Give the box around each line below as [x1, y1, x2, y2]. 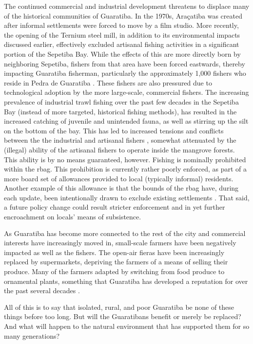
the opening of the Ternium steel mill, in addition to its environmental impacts [4, 29, 240, 40]
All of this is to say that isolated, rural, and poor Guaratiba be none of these [4, 301, 234, 312]
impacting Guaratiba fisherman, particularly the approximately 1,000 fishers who [4, 68, 246, 78]
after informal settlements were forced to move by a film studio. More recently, [4, 20, 239, 30]
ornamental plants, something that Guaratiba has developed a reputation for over [4, 276, 248, 286]
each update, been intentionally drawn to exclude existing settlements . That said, [4, 192, 250, 202]
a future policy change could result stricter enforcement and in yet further [4, 202, 225, 212]
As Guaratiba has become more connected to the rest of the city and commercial [4, 228, 246, 238]
